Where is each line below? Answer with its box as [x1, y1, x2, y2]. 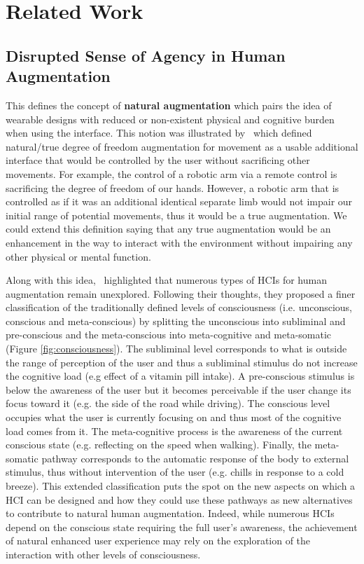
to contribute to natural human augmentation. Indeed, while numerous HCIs [6, 506, 335, 521]
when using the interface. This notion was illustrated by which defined [6, 125, 312, 140]
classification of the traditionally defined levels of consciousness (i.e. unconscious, [6, 300, 353, 315]
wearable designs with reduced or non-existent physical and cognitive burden [6, 111, 335, 126]
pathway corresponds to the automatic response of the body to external [41, 450, 349, 465]
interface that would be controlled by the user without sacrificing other [6, 153, 310, 167]
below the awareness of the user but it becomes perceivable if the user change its [6, 382, 351, 397]
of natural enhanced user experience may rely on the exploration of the [6, 533, 311, 548]
